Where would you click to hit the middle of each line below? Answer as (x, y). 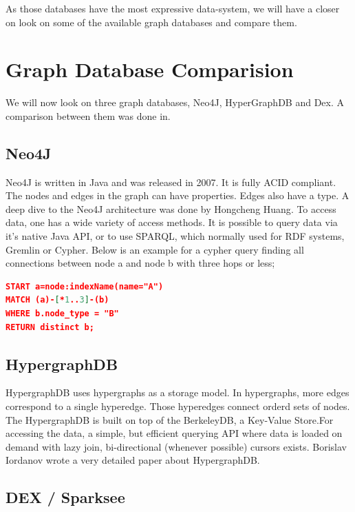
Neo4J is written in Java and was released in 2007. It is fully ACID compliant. (171, 182)
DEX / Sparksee (65, 497)
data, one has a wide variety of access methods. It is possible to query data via (172, 222)
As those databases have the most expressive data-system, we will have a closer (173, 8)
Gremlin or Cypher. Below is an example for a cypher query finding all (155, 249)
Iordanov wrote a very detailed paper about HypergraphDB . (133, 460)
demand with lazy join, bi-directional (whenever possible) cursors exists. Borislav (176, 446)
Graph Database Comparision (150, 69)
